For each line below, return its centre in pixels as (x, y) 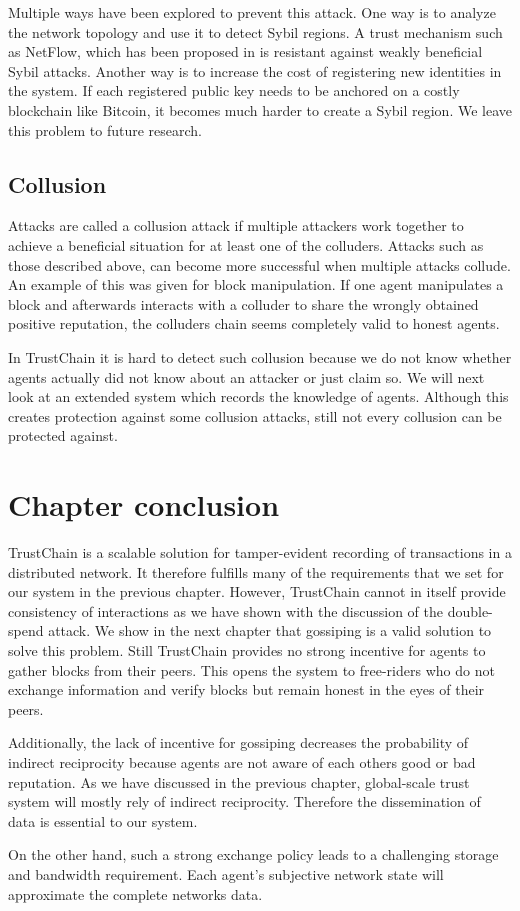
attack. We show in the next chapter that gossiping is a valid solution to (270, 630)
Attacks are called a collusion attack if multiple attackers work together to (236, 225)
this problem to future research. (105, 129)
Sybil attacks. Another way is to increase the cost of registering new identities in (255, 70)
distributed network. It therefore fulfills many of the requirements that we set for (256, 571)
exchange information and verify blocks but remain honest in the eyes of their (246, 689)
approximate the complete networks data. (135, 893)
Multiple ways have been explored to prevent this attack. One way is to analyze (252, 12)
